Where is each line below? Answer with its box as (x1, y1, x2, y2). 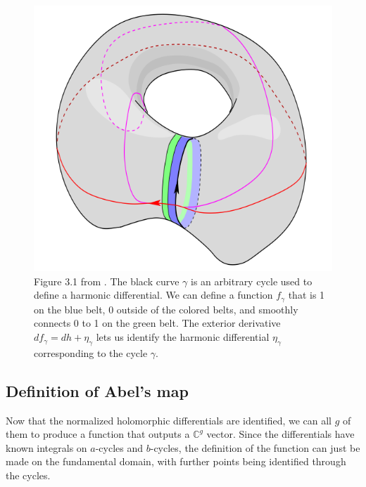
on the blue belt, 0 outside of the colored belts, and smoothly (34, 301, 298, 316)
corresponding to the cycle (34, 345, 148, 360)
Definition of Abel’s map (6, 379, 189, 401)
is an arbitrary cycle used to (191, 273, 313, 288)
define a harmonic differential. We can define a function (34, 287, 273, 302)
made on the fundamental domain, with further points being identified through (6, 454, 346, 469)
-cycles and (95, 440, 144, 455)
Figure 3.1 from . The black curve (34, 273, 179, 288)
